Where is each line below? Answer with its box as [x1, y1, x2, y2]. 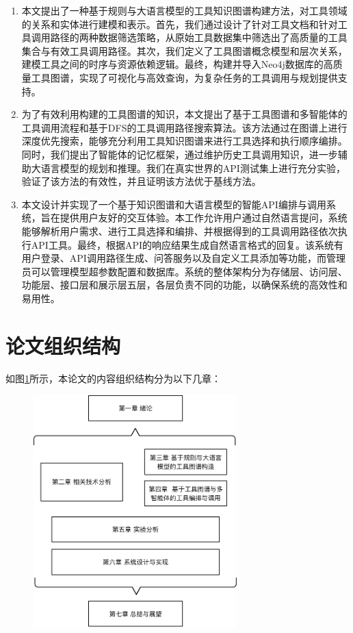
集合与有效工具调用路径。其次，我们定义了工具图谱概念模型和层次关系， [21, 43, 348, 58]
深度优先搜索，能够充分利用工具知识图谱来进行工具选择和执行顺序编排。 [21, 134, 348, 148]
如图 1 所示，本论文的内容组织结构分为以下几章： [5, 371, 221, 385]
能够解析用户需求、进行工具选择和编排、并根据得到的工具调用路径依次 [21, 223, 338, 238]
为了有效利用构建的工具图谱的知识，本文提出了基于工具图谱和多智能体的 [21, 107, 348, 121]
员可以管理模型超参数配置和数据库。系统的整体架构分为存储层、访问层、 [21, 264, 348, 278]
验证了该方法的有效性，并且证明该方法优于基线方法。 [21, 174, 261, 188]
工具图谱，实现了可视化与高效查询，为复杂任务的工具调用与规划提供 [31, 70, 338, 84]
